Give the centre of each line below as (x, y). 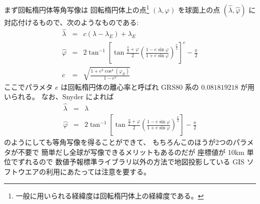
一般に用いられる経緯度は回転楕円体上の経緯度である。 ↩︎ (110, 196)
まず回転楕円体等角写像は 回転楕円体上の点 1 (77, 9)
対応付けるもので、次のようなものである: (71, 22)
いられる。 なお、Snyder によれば (59, 96)
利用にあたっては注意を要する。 (98, 171)
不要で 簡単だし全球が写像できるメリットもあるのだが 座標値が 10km (131, 152)
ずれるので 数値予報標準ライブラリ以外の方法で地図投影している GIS (131, 162)
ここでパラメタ (28, 86)
